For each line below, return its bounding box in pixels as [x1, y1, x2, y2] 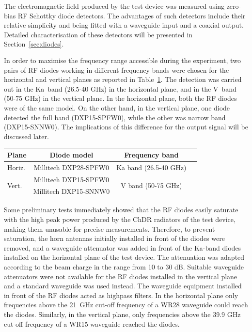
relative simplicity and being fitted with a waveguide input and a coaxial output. [4, 20, 244, 30]
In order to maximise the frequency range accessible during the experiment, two [4, 55, 241, 65]
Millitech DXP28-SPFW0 [33, 162, 109, 172]
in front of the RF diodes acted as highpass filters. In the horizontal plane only [4, 290, 238, 300]
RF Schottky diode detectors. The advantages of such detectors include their [17, 10, 246, 20]
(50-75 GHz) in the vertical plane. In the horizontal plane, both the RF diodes [4, 93, 237, 103]
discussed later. [4, 131, 49, 141]
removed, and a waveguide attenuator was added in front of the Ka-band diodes [4, 242, 241, 253]
